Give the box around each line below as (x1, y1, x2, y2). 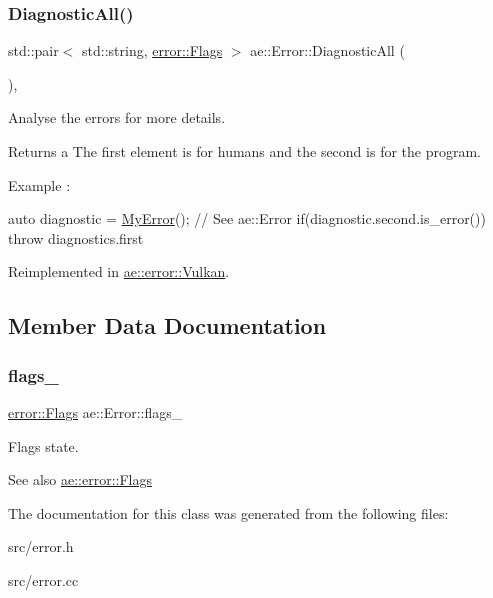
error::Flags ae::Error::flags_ (8, 401, 183, 422)
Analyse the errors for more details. (8, 107, 226, 128)
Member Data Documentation (8, 310, 327, 341)
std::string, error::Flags (82, 40, 223, 61)
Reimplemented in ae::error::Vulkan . (8, 261, 230, 282)
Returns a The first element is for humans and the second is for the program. (8, 141, 481, 161)
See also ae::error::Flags (8, 469, 152, 490)
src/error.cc (8, 569, 79, 590)
